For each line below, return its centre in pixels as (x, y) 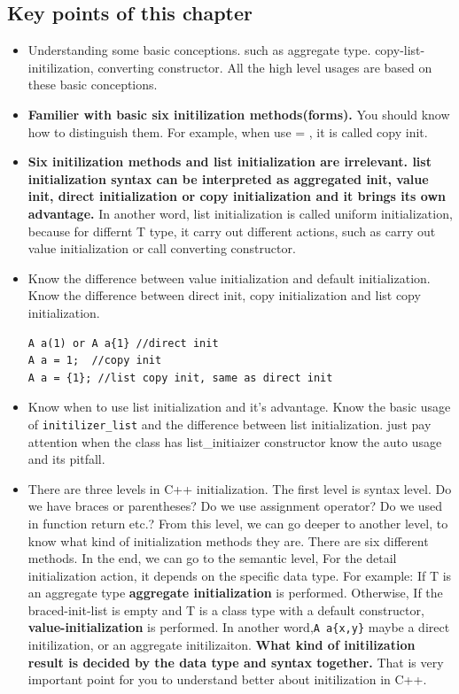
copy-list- (400, 50)
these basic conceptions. (93, 85)
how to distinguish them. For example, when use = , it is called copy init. (228, 131)
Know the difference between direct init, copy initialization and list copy (224, 295)
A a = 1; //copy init (95, 361)
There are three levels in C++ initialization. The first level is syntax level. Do (240, 488)
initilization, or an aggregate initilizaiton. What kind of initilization (222, 645)
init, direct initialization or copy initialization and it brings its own (237, 196)
